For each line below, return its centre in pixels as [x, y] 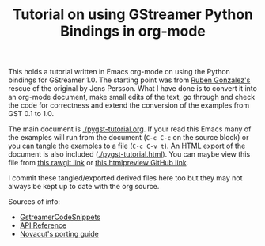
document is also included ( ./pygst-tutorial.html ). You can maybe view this [129, 154]
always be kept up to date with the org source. [84, 187]
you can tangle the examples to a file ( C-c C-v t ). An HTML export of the [127, 146]
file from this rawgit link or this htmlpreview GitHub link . [98, 163]
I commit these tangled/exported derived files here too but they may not [125, 178]
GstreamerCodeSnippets [60, 217]
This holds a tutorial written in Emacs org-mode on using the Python [119, 72]
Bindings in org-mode [133, 31]
